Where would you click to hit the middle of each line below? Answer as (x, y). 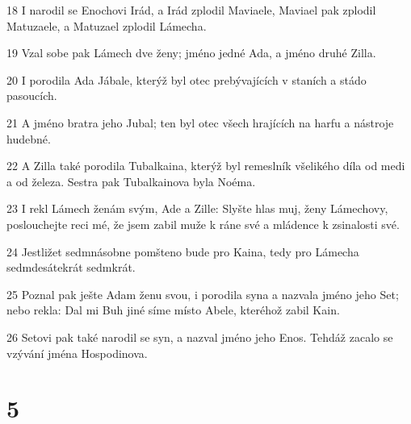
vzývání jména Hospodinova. (77, 353)
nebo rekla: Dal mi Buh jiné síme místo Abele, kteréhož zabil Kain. (173, 310)
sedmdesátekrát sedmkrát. (71, 267)
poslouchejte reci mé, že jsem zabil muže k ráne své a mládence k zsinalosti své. (203, 224)
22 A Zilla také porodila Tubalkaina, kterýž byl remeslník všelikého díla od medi (206, 166)
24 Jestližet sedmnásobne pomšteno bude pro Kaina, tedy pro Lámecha (183, 251)
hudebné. (29, 138)
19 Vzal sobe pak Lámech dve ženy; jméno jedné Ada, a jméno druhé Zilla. (191, 53)
